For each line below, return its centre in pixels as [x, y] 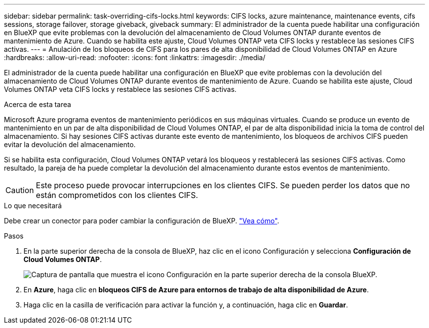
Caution [20, 190]
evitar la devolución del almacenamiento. [70, 144]
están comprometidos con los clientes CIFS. [117, 195]
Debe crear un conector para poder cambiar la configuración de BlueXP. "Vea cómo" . [142, 221]
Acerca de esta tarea [38, 104]
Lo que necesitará [33, 206]
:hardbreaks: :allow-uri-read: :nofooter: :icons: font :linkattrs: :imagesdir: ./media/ [135, 57]
